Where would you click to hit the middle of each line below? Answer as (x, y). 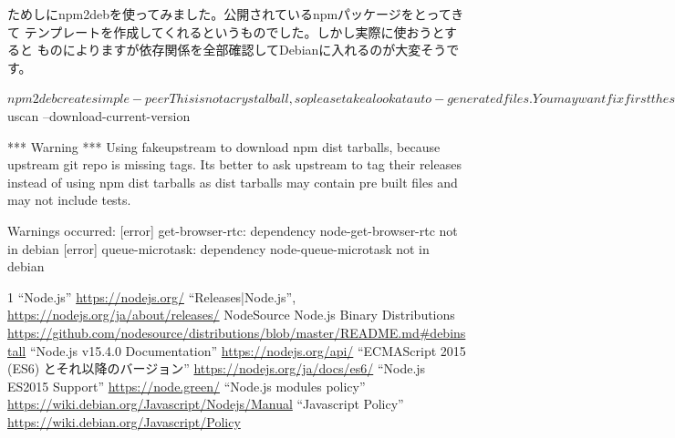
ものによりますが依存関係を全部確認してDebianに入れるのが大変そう (242, 50)
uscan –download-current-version (99, 115)
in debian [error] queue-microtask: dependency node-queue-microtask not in (218, 248)
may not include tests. (69, 200)
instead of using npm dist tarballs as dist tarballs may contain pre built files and (233, 182)
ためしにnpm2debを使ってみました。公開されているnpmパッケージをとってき (236, 14)
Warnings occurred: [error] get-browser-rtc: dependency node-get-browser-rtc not (233, 230)
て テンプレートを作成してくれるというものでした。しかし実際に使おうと (226, 31)
